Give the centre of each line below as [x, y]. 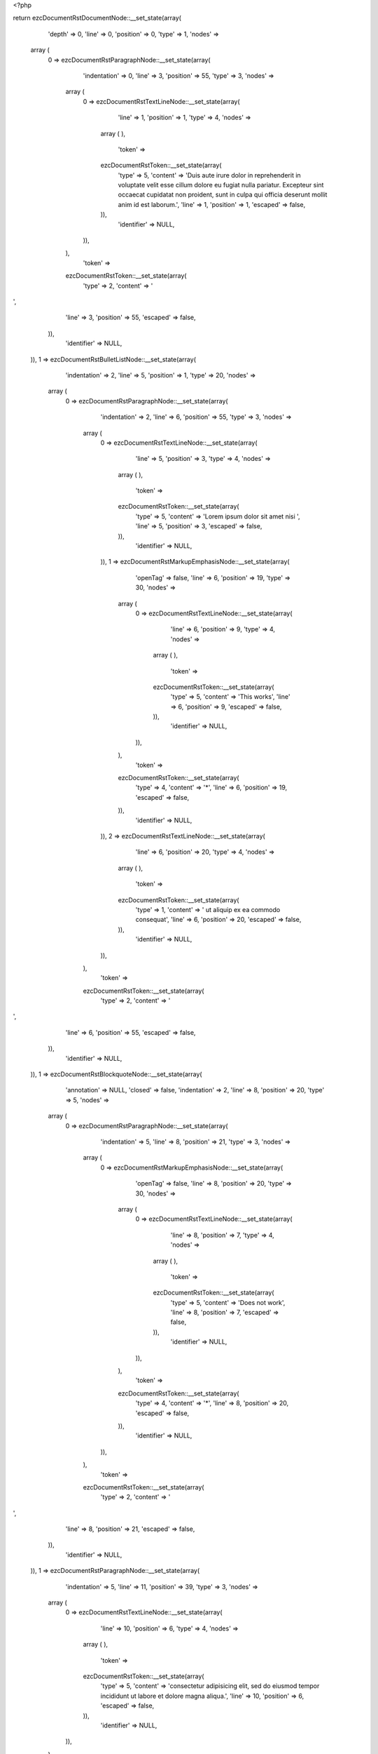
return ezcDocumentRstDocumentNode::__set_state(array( [97, 18]
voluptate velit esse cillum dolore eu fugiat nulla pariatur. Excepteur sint [221, 185]
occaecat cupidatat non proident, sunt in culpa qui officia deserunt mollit [223, 195]
